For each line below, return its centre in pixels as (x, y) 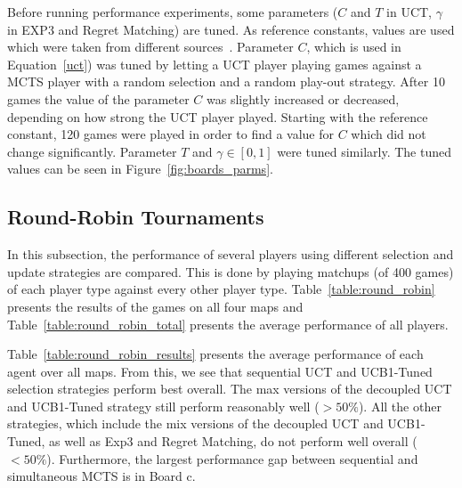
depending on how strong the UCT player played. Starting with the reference (218, 116)
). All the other (400, 406)
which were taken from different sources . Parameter (150, 47)
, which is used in (354, 47)
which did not (389, 134)
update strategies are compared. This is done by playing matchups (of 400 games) (231, 271)
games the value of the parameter (98, 98)
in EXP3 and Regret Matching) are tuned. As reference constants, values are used (231, 29)
